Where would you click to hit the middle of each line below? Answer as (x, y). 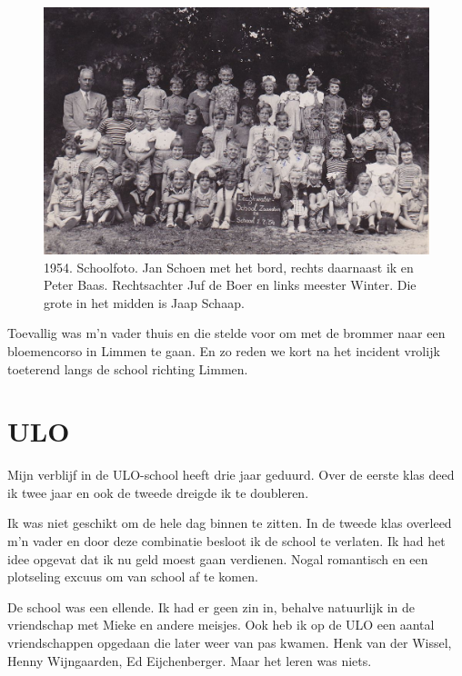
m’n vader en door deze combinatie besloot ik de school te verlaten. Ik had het (226, 541)
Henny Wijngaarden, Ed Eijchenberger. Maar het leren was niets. (190, 660)
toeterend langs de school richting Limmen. (128, 368)
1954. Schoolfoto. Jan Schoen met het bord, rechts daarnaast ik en (229, 267)
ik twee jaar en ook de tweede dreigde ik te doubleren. (158, 492)
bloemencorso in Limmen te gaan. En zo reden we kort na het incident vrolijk (224, 350)
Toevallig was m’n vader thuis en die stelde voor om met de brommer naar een (226, 333)
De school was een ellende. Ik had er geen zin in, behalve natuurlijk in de (211, 606)
